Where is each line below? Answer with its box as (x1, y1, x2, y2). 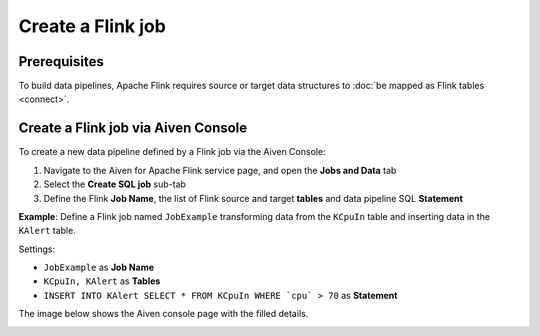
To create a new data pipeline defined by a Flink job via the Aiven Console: (18, 146, 326, 158)
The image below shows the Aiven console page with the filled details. (18, 308, 309, 320)
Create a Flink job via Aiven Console (18, 120, 248, 137)
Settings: (18, 243, 55, 255)
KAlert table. (18, 225, 77, 237)
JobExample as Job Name (43, 261, 155, 274)
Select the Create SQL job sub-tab (43, 178, 187, 190)
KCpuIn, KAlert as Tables (43, 275, 161, 287)
